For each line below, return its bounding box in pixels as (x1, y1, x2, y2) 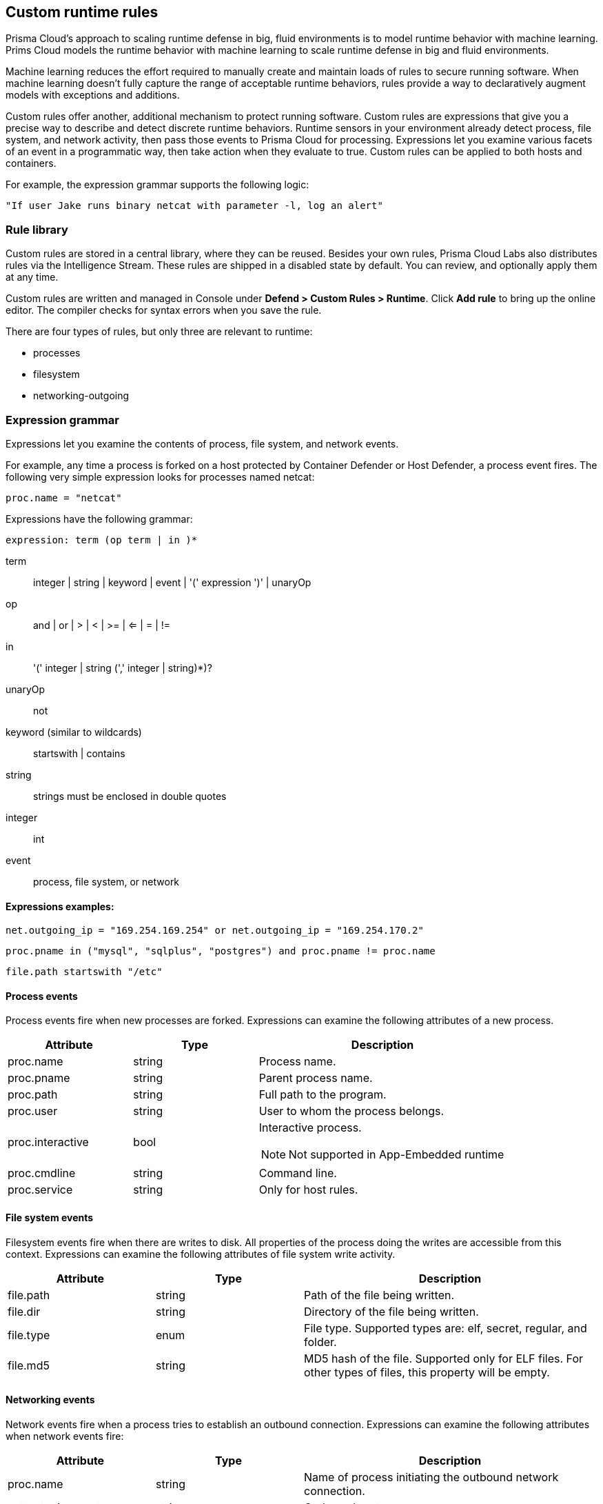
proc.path (8, 1087, 58, 1102)
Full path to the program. (258, 1087, 387, 1102)
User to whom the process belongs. (258, 1104, 444, 1119)
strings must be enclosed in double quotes (33, 790, 227, 802)
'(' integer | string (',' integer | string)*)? (33, 661, 212, 674)
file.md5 (8, 1358, 50, 1372)
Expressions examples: (6, 900, 114, 912)
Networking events (6, 1394, 95, 1406)
